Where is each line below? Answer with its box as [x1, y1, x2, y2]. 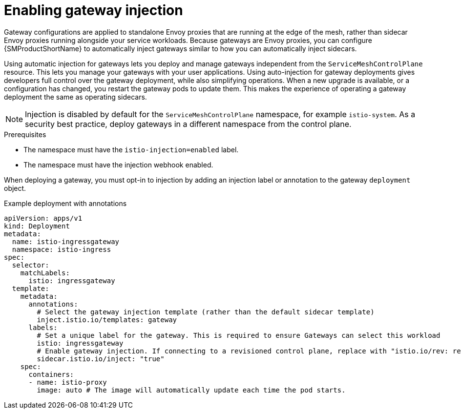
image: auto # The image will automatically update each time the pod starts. [37, 386, 346, 394]
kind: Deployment [4, 222, 70, 230]
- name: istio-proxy [28, 378, 107, 386]
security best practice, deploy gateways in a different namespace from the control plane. [25, 119, 352, 129]
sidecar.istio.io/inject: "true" [37, 354, 165, 363]
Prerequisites [4, 130, 46, 139]
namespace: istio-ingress [12, 245, 111, 253]
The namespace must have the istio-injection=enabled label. [23, 145, 239, 154]
